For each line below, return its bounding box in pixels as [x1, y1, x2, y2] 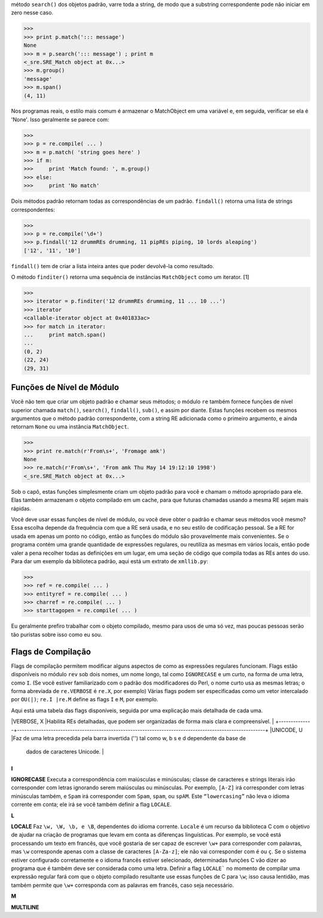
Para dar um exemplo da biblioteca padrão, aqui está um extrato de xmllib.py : [11, 557, 209, 565]
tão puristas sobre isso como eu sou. [11, 631, 103, 638]
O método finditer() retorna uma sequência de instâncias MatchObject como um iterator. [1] [11, 273, 249, 281]
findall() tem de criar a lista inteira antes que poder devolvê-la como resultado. [11, 262, 215, 269]
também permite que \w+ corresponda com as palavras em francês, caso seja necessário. [11, 881, 234, 889]
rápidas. [11, 504, 31, 512]
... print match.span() [23, 332, 106, 338]
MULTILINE [11, 904, 39, 911]
